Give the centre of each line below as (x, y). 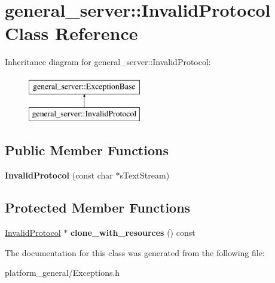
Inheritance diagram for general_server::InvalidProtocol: (108, 62)
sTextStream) (145, 175)
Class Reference (71, 33)
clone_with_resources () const (133, 233)
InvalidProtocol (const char (59, 175)
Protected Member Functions (98, 207)
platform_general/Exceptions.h (62, 273)
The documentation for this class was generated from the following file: (135, 252)
